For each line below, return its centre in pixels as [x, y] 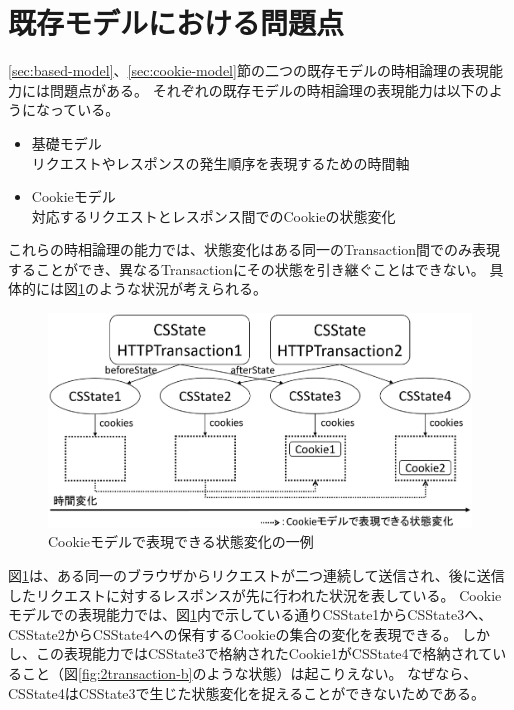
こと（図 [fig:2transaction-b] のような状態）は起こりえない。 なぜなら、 [249, 672]
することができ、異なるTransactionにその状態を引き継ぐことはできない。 [246, 268]
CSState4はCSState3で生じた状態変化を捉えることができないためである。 [247, 692]
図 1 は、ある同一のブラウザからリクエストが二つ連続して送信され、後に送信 [256, 574]
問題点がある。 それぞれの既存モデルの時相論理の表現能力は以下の [269, 89]
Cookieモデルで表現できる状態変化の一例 [181, 541]
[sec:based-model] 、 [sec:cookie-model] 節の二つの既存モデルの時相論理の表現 [248, 70]
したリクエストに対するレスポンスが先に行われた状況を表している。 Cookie [255, 594]
